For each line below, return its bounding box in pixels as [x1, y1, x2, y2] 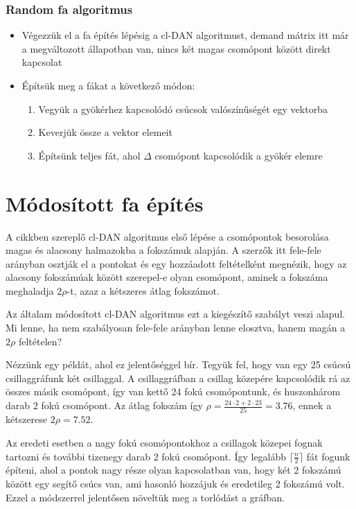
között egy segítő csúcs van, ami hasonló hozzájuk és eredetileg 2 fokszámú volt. [6, 476, 345, 490]
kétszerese [6, 412, 48, 426]
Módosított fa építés [6, 189, 204, 217]
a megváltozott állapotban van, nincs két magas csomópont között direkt [21, 41, 331, 55]
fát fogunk [306, 449, 350, 463]
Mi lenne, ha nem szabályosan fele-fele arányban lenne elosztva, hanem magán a [6, 320, 346, 335]
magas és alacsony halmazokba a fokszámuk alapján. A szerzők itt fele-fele [6, 243, 321, 257]
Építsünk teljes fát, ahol [38, 148, 141, 162]
